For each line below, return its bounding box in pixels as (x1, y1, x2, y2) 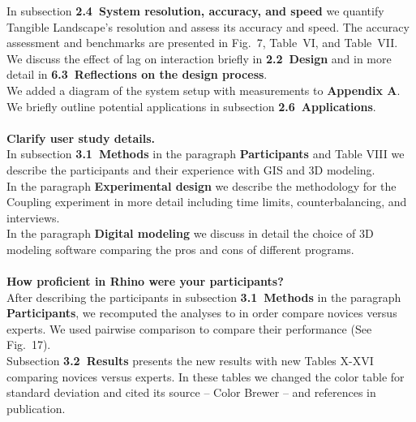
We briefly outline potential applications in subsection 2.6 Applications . (6, 97, 376, 114)
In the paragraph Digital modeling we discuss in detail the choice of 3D (6, 225, 374, 242)
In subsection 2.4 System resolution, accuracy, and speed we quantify (6, 2, 384, 19)
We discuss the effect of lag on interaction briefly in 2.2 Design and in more (6, 50, 392, 67)
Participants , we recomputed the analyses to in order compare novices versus (6, 304, 397, 321)
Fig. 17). (6, 336, 51, 353)
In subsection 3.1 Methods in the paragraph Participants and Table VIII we (6, 145, 405, 162)
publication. (6, 399, 66, 416)
